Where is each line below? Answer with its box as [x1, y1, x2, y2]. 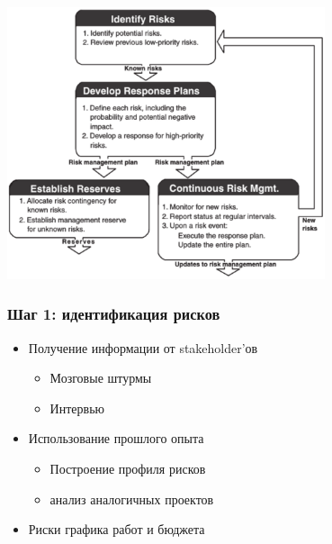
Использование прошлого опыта [28, 429, 204, 448]
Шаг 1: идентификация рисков [7, 303, 220, 325]
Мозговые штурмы [49, 368, 152, 387]
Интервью [49, 398, 104, 417]
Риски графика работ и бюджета [28, 520, 205, 539]
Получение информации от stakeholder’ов [28, 338, 258, 357]
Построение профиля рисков [49, 458, 206, 477]
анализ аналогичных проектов [49, 489, 214, 508]
